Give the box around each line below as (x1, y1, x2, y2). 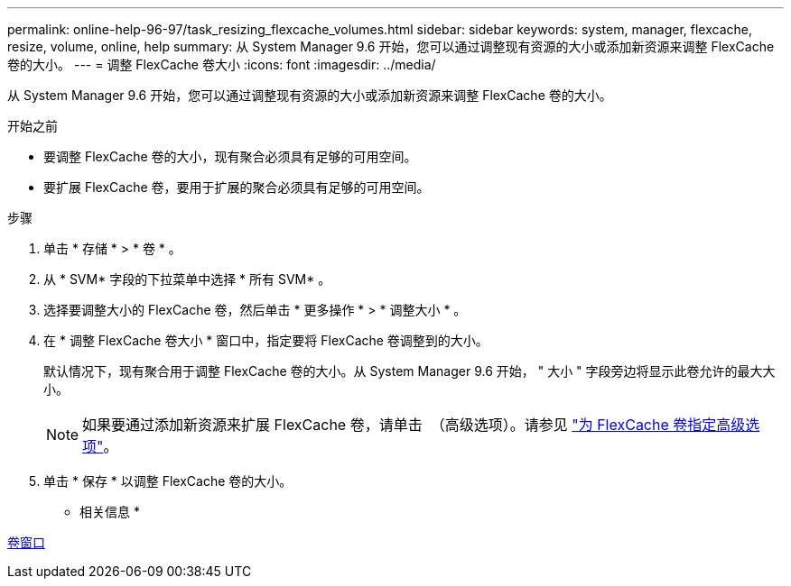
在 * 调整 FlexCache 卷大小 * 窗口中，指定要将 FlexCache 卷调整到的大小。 (43, 333, 489, 348)
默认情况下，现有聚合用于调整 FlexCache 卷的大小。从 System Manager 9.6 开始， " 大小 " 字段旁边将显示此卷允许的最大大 (43, 363, 776, 379)
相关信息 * (79, 504, 140, 519)
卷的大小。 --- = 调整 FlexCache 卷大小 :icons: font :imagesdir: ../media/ (7, 57, 436, 72)
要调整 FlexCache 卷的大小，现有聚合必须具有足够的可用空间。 (43, 149, 417, 164)
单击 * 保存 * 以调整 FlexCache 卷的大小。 (43, 473, 293, 489)
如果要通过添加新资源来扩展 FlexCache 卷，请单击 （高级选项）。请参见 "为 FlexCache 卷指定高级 (82, 416, 746, 434)
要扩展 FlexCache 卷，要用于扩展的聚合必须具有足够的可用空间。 (43, 179, 430, 195)
